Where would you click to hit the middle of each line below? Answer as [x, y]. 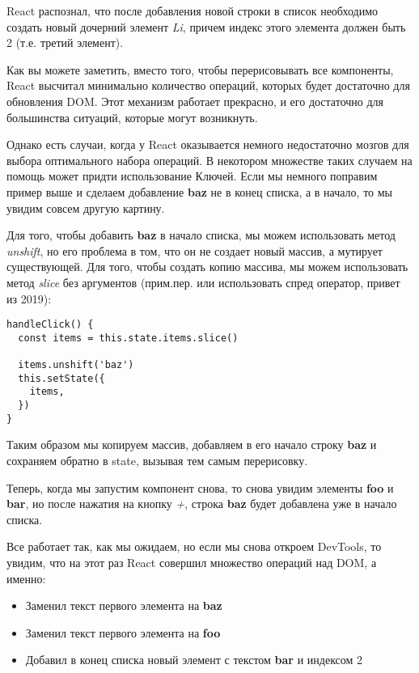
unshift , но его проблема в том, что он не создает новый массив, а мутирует [195, 250]
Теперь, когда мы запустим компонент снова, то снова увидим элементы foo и [200, 487]
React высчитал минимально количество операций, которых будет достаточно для [208, 85]
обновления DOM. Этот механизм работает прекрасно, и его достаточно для [195, 101]
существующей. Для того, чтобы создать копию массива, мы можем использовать [207, 267]
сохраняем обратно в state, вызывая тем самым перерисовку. [157, 460]
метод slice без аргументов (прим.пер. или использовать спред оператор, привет [203, 282]
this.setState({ [61, 378]
